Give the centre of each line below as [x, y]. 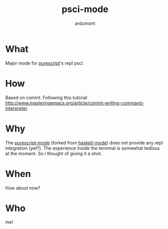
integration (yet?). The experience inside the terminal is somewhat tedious [82, 148]
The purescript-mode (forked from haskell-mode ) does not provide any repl [84, 143]
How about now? [23, 188]
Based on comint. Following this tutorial [46, 98]
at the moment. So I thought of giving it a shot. [54, 153]
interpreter [16, 108]
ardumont [85, 23]
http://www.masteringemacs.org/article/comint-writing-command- [75, 103]
